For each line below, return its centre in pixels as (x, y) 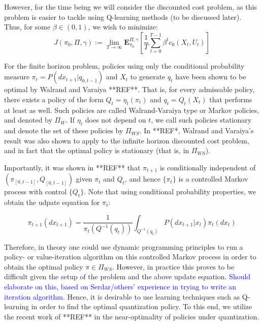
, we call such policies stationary (201, 120)
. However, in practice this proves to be (173, 266)
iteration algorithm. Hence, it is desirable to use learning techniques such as (122, 296)
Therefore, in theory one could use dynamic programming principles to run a (124, 246)
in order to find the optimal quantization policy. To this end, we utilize (142, 306)
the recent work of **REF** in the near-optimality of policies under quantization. (132, 316)
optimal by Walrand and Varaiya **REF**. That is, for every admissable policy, (129, 89)
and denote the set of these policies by (64, 130)
